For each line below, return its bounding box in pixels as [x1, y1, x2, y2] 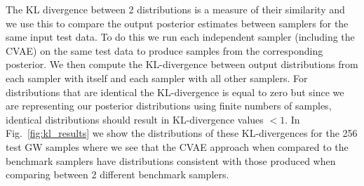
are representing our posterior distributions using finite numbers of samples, [6, 98, 332, 113]
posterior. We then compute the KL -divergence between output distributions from [6, 57, 358, 72]
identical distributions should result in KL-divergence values [6, 112, 264, 126]
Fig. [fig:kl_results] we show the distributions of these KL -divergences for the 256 [6, 126, 358, 140]
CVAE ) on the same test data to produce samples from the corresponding [6, 43, 323, 58]
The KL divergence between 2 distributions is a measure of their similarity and [6, 2, 345, 16]
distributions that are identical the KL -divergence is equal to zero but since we [6, 84, 344, 99]
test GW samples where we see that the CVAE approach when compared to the [6, 139, 349, 154]
